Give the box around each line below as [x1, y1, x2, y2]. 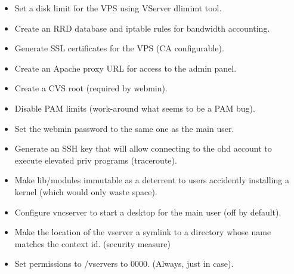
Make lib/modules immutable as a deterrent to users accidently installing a [14, 174, 289, 186]
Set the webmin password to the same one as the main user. [14, 122, 234, 134]
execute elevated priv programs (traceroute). [14, 153, 177, 166]
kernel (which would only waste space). [14, 185, 157, 198]
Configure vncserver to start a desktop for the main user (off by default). [14, 205, 281, 218]
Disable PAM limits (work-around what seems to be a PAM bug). [14, 101, 255, 114]
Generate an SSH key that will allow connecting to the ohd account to [14, 142, 272, 155]
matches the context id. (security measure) [14, 237, 171, 250]
